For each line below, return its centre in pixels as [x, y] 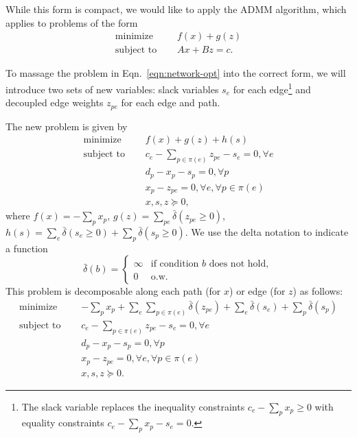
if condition [175, 264]
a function [27, 248]
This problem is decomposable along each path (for [113, 291]
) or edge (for [257, 291]
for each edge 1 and [272, 88]
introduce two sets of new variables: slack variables [112, 89]
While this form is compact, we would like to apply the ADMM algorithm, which [176, 9]
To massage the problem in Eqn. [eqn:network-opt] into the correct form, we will [176, 73]
